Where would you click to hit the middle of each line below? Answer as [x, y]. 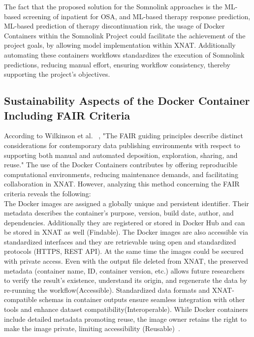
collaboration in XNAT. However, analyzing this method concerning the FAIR [122, 184]
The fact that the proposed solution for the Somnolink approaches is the [113, 6]
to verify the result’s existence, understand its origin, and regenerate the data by [126, 280]
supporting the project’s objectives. [57, 74]
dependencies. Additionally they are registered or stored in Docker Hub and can [125, 222]
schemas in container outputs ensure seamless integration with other [142, 299]
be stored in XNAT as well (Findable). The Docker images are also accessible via [126, 232]
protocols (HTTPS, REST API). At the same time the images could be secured [124, 251]
